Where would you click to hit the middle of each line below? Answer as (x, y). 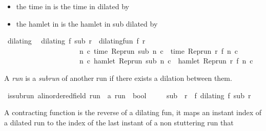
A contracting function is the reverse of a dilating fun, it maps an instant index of (133, 112)
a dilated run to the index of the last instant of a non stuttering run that (119, 122)
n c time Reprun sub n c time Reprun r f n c (159, 50)
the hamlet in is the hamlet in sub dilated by (87, 23)
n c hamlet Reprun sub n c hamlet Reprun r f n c (166, 61)
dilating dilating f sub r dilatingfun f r (76, 41)
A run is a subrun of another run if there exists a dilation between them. (118, 78)
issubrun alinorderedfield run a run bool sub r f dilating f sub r (129, 95)
